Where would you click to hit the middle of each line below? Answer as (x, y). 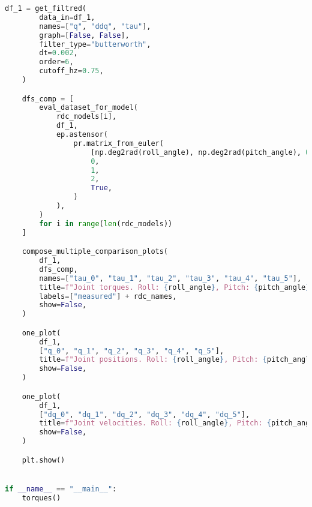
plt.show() (43, 460)
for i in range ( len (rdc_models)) (106, 223)
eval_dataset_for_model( (88, 108)
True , (101, 188)
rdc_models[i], (86, 117)
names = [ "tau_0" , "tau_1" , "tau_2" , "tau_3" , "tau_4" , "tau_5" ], (170, 278)
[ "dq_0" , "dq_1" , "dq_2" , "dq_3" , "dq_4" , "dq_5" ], (145, 414)
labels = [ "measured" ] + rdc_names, (108, 296)
